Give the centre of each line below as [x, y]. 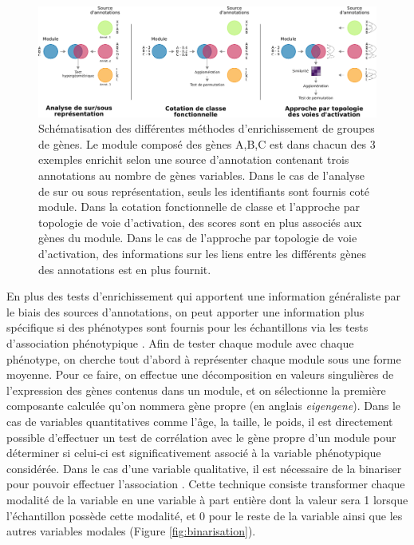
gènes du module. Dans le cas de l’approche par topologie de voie [198, 238]
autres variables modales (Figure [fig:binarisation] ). [131, 531]
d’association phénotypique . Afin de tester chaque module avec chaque [180, 343]
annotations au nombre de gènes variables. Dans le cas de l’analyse [202, 175]
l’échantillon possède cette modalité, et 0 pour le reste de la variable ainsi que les [205, 515]
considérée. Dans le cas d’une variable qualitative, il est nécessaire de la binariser [204, 468]
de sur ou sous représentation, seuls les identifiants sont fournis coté [204, 191]
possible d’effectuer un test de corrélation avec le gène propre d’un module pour [201, 437]
